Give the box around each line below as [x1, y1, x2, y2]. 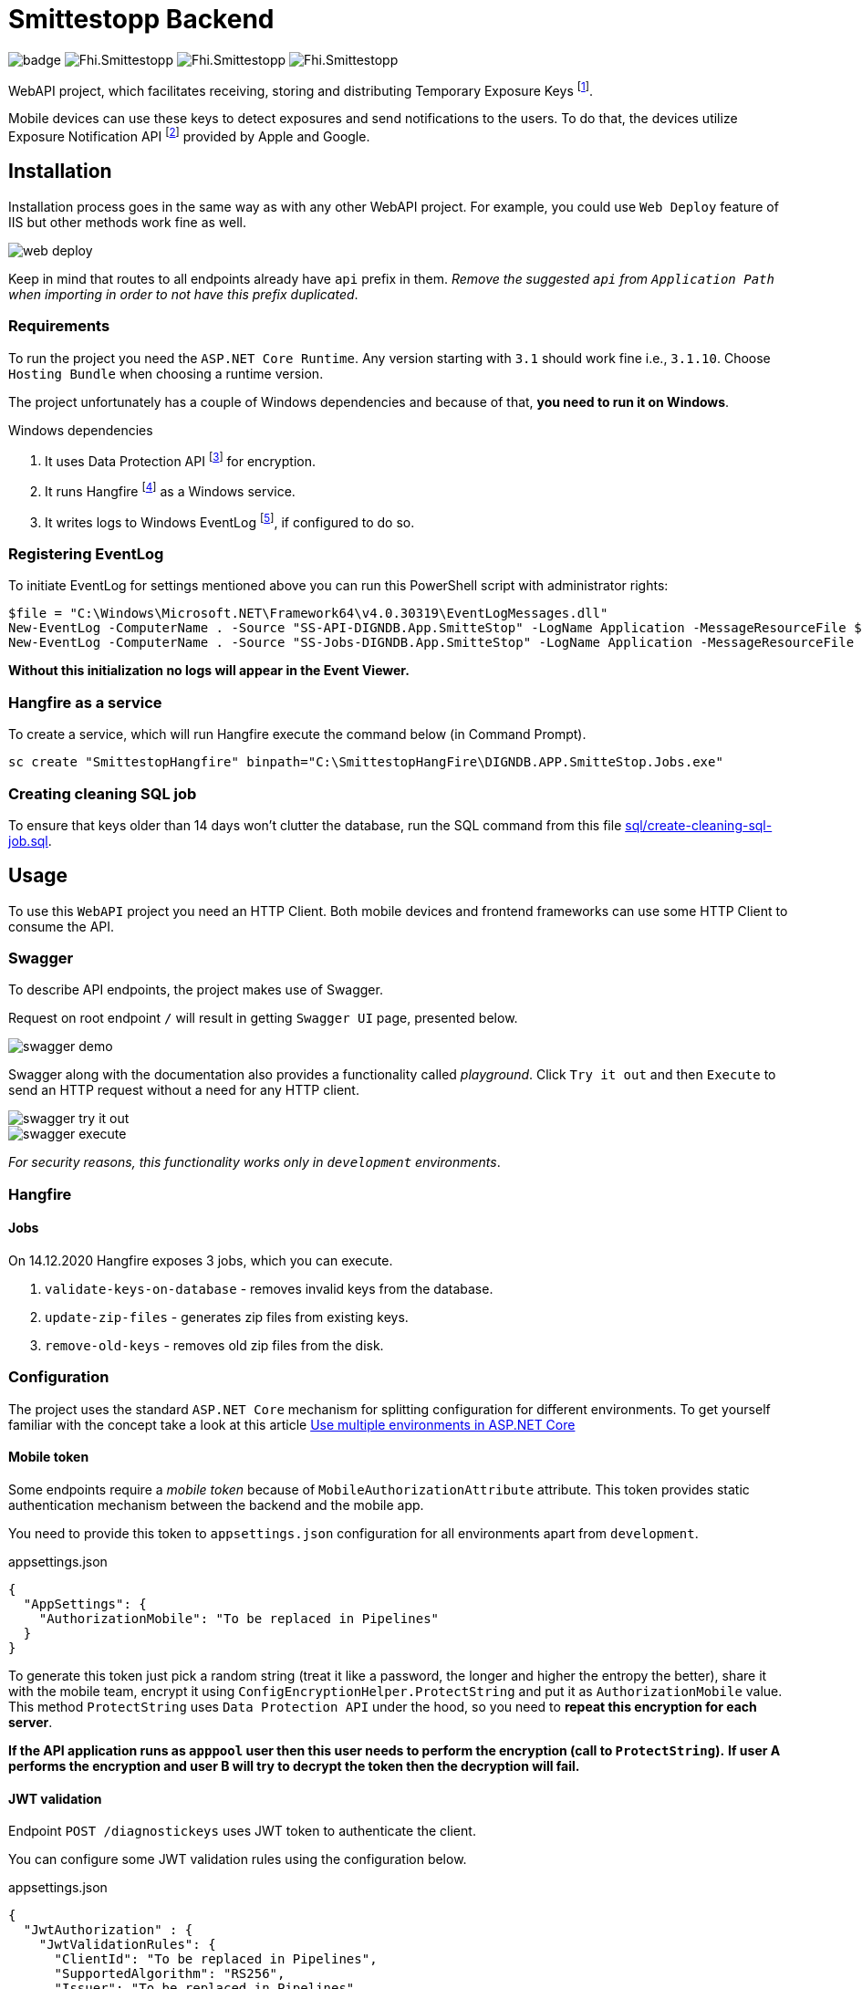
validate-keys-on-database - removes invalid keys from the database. [45, 1281, 493, 1297]
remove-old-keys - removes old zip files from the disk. [45, 1338, 384, 1354]
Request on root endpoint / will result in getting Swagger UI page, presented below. [8, 1010, 518, 1026]
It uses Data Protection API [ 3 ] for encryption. [45, 450, 316, 469]
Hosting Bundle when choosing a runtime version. [8, 365, 324, 381]
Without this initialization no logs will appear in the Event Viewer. [8, 662, 410, 679]
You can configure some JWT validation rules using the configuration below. [8, 1851, 467, 1868]
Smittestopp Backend [8, 4, 275, 35]
